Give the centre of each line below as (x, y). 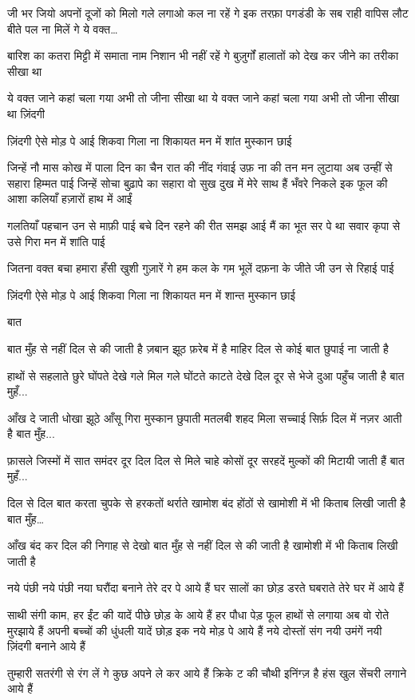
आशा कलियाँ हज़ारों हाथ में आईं (70, 199)
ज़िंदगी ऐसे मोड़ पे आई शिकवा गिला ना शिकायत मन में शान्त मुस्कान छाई (151, 294)
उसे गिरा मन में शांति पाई (56, 241)
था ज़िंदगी (26, 113)
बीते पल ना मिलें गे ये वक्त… (63, 28)
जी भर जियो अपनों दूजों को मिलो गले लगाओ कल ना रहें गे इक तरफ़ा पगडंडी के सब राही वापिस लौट (208, 13)
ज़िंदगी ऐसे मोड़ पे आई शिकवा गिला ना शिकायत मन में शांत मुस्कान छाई (150, 140)
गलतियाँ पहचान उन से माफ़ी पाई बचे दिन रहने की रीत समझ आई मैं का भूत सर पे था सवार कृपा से (204, 225)
